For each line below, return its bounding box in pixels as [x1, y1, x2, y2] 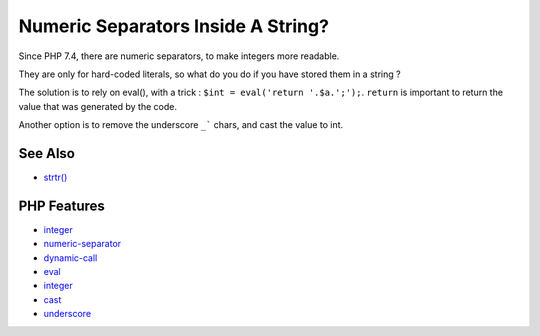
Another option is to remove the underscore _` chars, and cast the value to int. [18, 119, 344, 131]
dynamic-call [43, 251, 98, 264]
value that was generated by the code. [18, 100, 177, 112]
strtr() [43, 171, 68, 184]
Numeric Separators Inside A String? [18, 15, 330, 37]
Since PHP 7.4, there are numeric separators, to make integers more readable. [18, 50, 340, 62]
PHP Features [18, 197, 105, 214]
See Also [18, 145, 75, 162]
